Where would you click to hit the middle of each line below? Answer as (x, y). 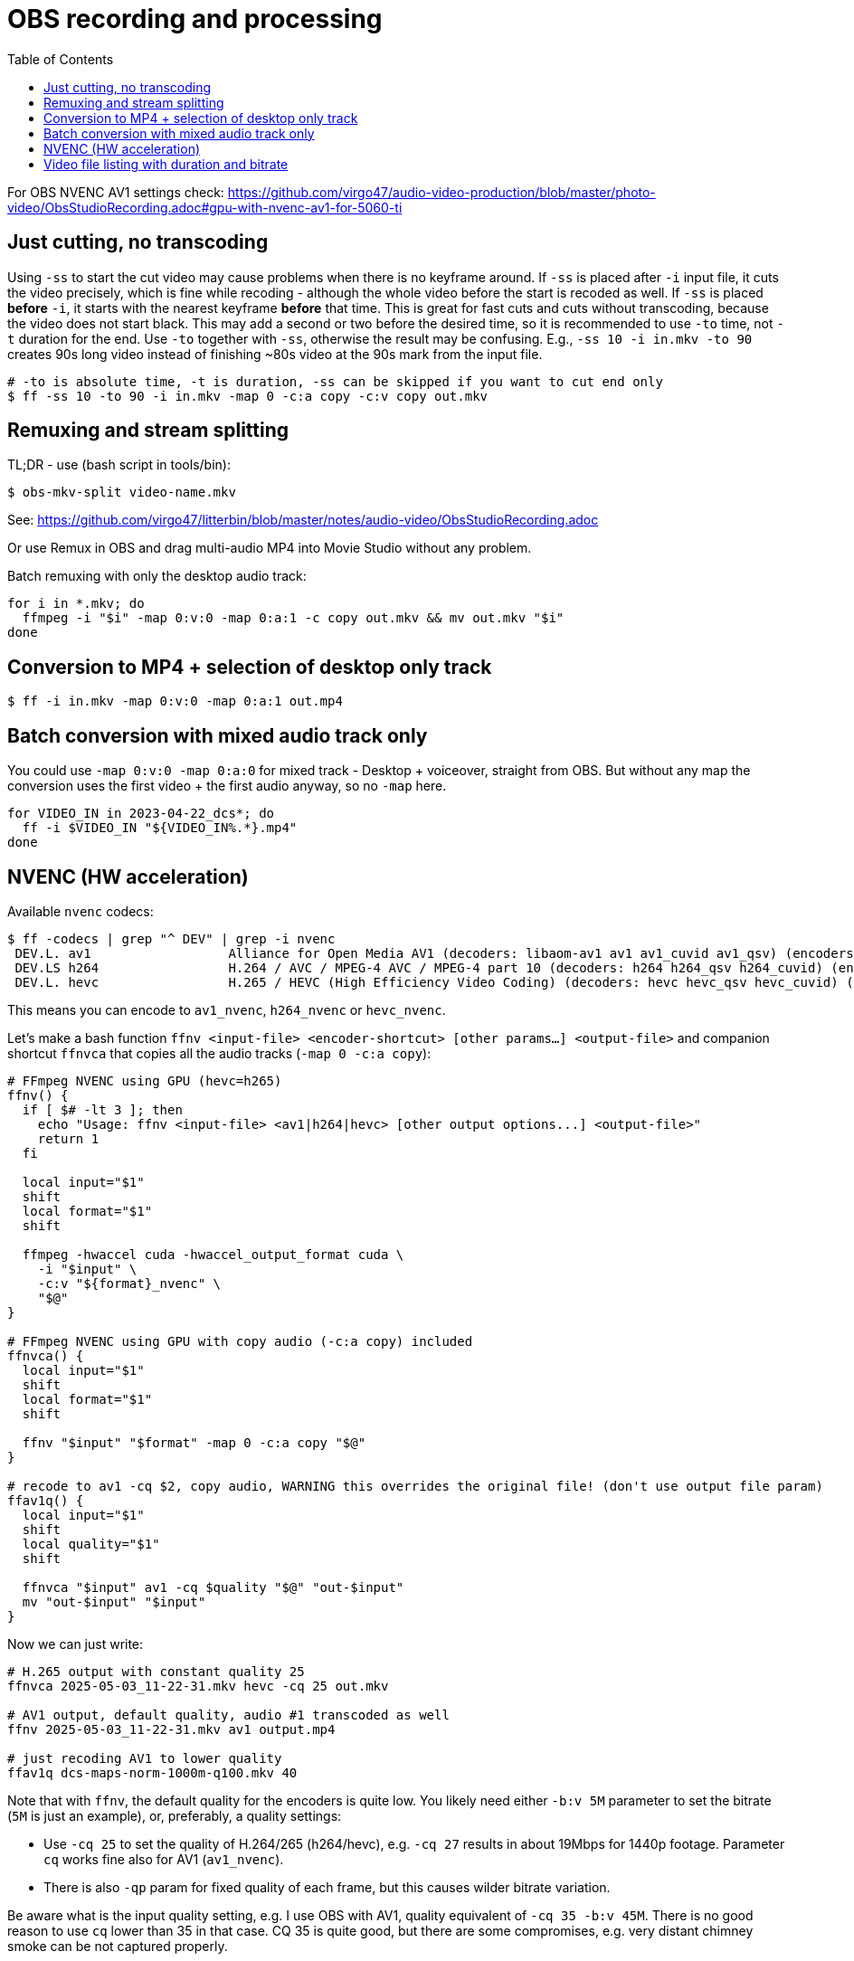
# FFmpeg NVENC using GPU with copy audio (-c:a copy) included (240, 1341)
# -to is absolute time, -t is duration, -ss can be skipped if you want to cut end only (335, 381)
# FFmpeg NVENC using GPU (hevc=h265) (145, 1080)
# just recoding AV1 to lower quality (145, 1758)
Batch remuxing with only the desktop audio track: (157, 576)
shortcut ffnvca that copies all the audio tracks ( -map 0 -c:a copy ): (219, 1053)
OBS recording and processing (195, 19)
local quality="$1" (91, 1544)
